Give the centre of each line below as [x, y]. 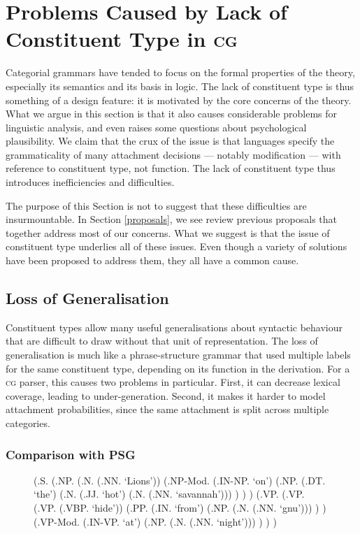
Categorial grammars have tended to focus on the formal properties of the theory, [180, 72]
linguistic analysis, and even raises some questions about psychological [156, 127]
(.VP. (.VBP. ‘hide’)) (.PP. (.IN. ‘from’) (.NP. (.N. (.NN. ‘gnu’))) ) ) [180, 507]
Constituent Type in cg [122, 39]
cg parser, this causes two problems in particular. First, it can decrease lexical [173, 382]
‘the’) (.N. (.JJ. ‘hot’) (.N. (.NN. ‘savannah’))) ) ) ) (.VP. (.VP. [169, 494]
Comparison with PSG [71, 454]
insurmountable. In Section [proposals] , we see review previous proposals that [172, 219]
